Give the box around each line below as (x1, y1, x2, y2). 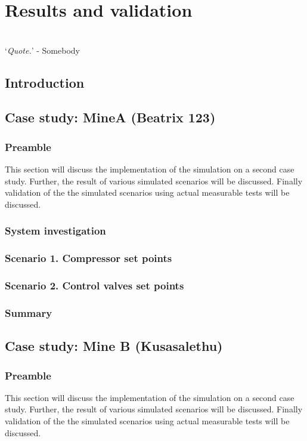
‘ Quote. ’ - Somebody (5, 44, 80, 56)
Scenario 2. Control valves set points (5, 278, 184, 293)
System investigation (5, 223, 106, 238)
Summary (5, 305, 52, 320)
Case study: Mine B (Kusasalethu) (5, 337, 223, 355)
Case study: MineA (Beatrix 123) (5, 108, 216, 127)
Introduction (5, 73, 85, 91)
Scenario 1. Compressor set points (5, 251, 172, 266)
